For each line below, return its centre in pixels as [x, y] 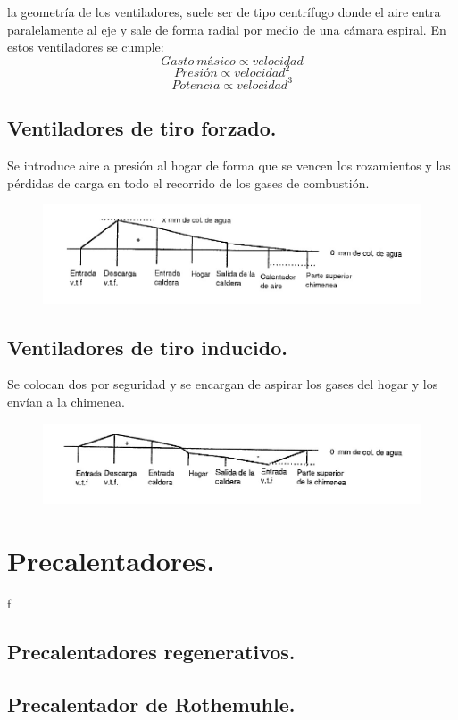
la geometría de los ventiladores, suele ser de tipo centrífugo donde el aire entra [224, 12]
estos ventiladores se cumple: [86, 47]
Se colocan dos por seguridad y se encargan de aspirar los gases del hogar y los [223, 384]
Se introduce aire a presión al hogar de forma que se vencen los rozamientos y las [229, 165]
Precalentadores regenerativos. [151, 652]
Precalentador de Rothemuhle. [151, 703]
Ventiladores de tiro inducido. [147, 347]
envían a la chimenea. [66, 401]
